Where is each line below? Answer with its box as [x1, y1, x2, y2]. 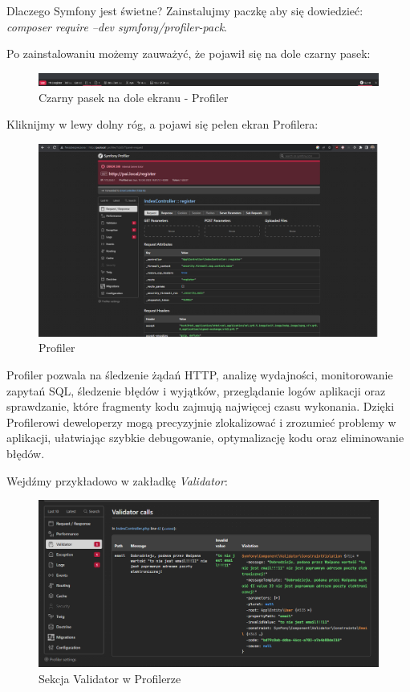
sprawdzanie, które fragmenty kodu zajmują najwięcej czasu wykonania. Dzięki [6, 398, 395, 415]
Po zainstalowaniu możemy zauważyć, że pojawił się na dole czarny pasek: [6, 45, 371, 62]
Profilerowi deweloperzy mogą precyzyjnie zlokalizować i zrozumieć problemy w [6, 413, 396, 430]
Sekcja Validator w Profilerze [39, 670, 181, 687]
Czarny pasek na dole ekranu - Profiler [39, 88, 229, 105]
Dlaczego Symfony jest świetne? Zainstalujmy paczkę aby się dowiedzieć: [6, 2, 363, 18]
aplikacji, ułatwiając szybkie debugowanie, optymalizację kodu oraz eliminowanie [6, 429, 404, 446]
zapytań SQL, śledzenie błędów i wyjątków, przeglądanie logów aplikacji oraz [6, 382, 386, 399]
